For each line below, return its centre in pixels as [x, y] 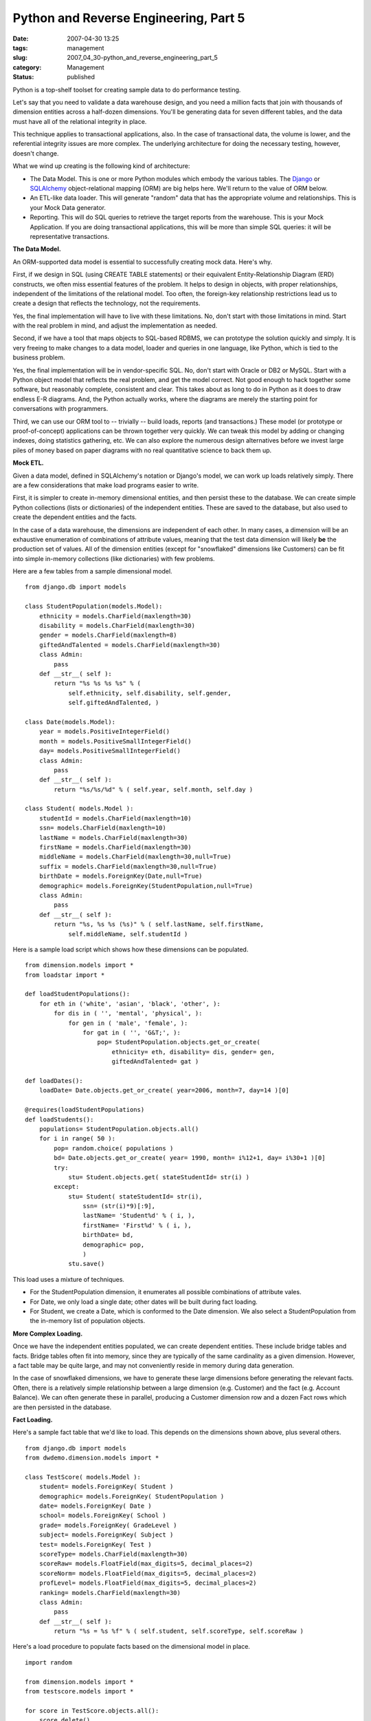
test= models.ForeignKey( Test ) [95, 1544]
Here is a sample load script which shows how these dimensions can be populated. [131, 949]
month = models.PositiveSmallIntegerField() [115, 741]
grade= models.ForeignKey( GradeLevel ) [108, 1525]
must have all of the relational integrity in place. [80, 121]
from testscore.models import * [79, 1691]
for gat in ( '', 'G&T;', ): [132, 1033]
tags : [20, 47]
